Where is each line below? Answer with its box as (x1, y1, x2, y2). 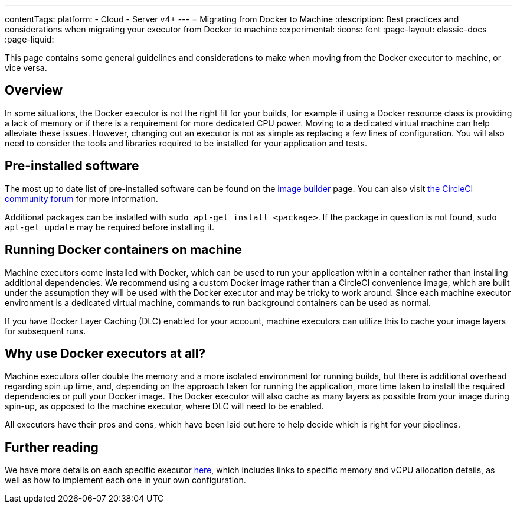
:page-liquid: (5, 34, 54, 44)
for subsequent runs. (5, 325, 86, 336)
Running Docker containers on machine (5, 242, 243, 258)
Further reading (5, 439, 99, 455)
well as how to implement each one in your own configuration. (5, 475, 246, 486)
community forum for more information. (5, 193, 158, 204)
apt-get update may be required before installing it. (5, 222, 215, 232)
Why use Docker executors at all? (5, 346, 206, 361)
